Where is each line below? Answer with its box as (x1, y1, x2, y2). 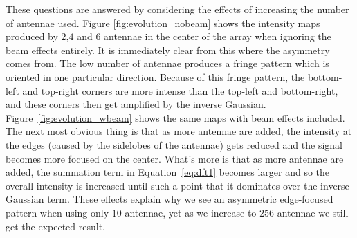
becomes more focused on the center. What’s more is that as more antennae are (6, 151, 344, 165)
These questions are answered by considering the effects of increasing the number (6, 2, 349, 16)
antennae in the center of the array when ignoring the (104, 29, 331, 44)
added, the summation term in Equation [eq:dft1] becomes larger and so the (6, 165, 330, 179)
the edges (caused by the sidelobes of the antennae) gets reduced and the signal (6, 137, 342, 152)
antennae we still (277, 205, 349, 219)
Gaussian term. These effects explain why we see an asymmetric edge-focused (6, 192, 333, 206)
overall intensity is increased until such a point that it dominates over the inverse (6, 178, 349, 192)
